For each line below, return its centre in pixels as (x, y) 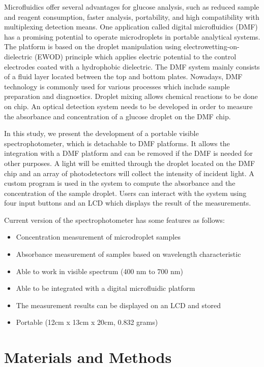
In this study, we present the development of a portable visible (101, 133)
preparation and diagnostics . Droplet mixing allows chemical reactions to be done (131, 96)
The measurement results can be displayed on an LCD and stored (118, 305)
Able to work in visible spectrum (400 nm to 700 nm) (99, 271)
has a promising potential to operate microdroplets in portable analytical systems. (132, 36)
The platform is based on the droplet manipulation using (93, 46)
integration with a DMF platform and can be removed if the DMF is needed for (128, 153)
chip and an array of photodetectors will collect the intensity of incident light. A (129, 173)
